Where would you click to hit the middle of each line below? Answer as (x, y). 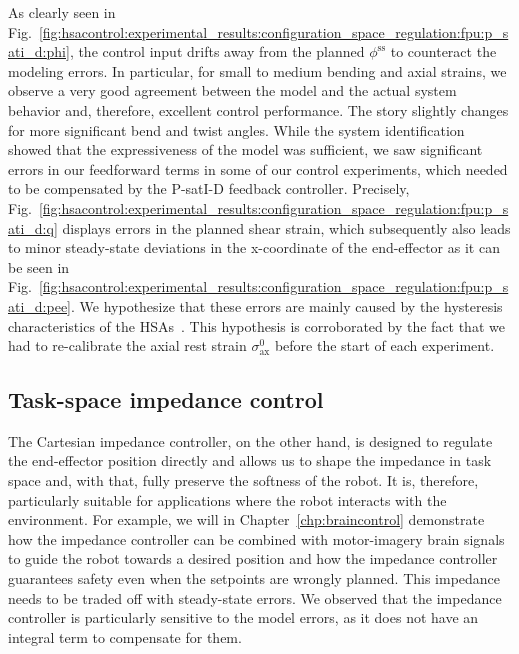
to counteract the (443, 51)
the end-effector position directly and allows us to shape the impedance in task (250, 460)
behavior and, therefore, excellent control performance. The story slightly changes (258, 109)
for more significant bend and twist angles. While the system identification (236, 129)
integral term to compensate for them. (125, 636)
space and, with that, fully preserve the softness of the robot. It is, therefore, (243, 480)
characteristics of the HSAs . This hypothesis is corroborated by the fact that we (256, 325)
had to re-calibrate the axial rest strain (127, 345)
